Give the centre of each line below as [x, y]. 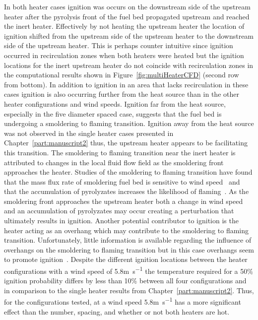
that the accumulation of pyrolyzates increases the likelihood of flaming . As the [127, 191]
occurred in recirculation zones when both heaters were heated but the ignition [124, 55]
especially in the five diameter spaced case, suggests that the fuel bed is [113, 113]
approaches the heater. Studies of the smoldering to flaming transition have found [128, 172]
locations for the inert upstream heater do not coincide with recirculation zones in [129, 65]
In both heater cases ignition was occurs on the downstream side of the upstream [127, 6]
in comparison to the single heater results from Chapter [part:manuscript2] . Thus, [129, 290]
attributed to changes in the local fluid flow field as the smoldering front [114, 162]
